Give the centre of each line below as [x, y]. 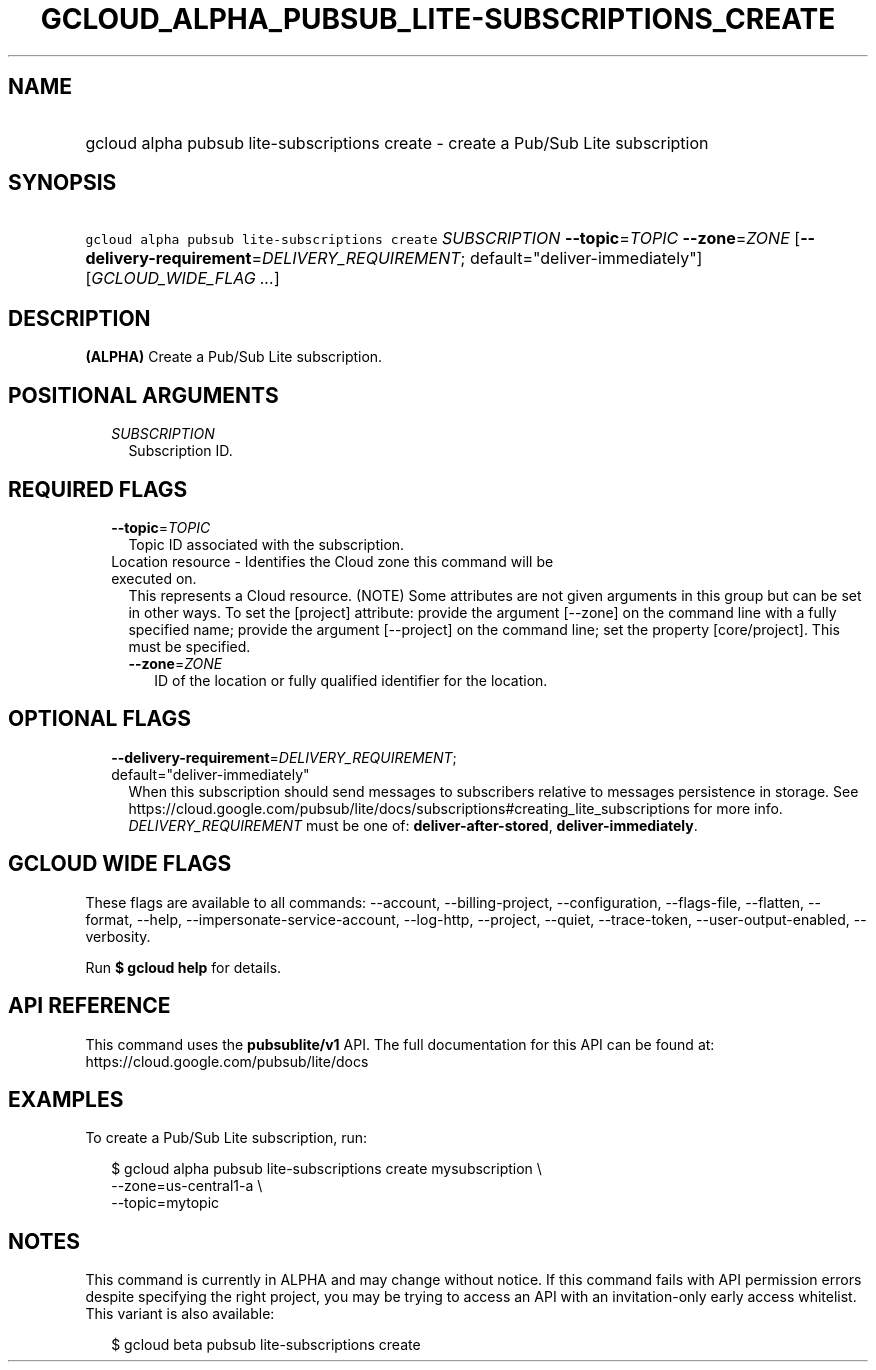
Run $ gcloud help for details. [183, 967]
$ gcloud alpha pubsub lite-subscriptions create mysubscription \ [326, 1169]
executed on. [154, 578]
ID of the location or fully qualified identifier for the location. [351, 680]
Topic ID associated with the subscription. [266, 544]
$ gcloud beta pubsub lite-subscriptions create [266, 1345]
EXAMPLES [66, 1099]
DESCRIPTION [79, 318]
